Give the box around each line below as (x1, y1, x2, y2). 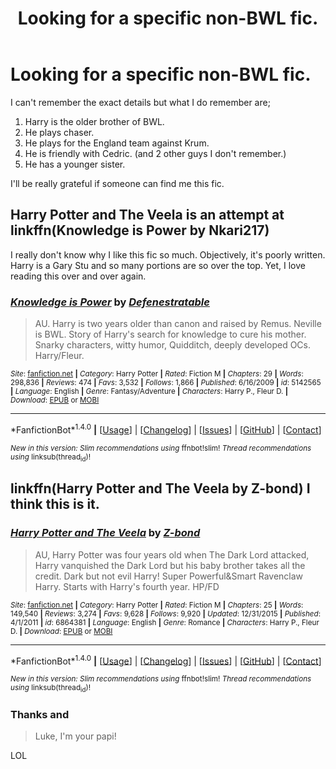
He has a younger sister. (24, 158, 126, 170)
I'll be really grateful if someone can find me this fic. (10, 177, 225, 189)
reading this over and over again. (10, 270, 147, 282)
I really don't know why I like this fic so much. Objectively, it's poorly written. (10, 248, 326, 261)
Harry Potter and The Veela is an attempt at (10, 207, 285, 224)
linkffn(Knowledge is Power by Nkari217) (10, 222, 270, 239)
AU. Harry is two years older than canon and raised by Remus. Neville (34, 318, 322, 330)
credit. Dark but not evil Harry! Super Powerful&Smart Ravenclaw (34, 570, 304, 582)
